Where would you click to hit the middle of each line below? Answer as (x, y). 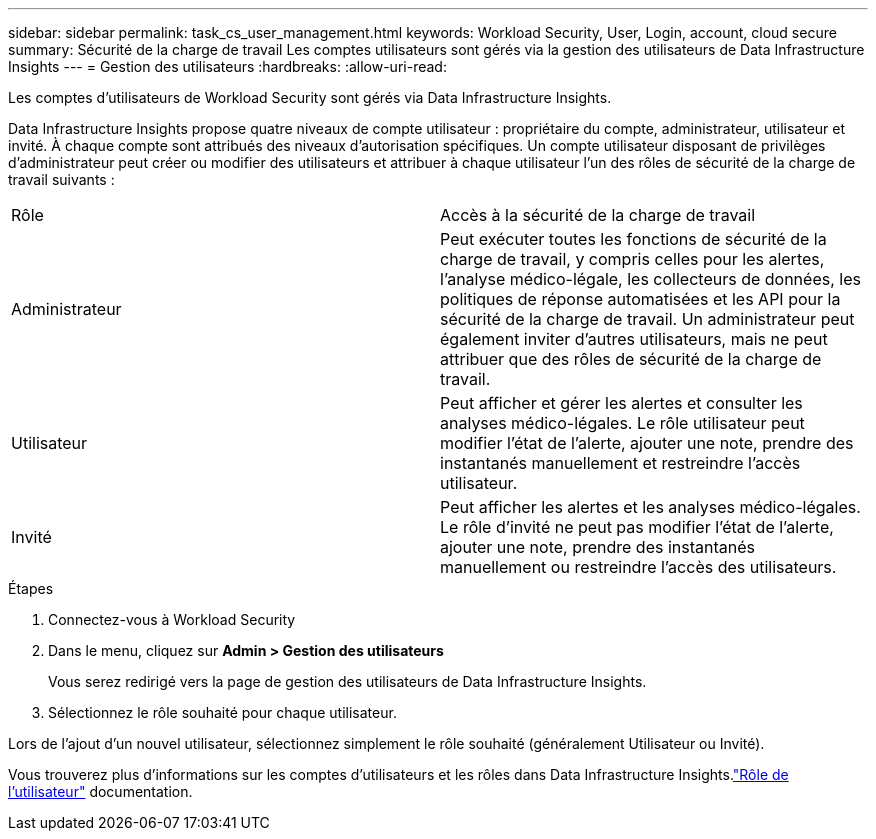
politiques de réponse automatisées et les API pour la (640, 299)
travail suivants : (61, 179)
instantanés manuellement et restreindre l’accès (620, 463)
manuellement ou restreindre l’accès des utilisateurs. (638, 567)
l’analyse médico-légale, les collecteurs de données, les (650, 279)
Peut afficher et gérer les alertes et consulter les (621, 403)
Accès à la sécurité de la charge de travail (598, 215)
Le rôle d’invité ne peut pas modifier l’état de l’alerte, (637, 527)
